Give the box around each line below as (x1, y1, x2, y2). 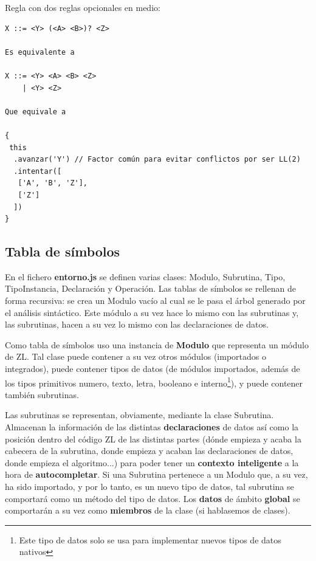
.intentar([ (13, 167, 62, 176)
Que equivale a (5, 107, 66, 116)
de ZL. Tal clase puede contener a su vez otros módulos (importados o (5, 350, 266, 363)
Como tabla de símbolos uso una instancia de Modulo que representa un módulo (5, 338, 309, 351)
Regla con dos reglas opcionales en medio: (5, 1, 160, 13)
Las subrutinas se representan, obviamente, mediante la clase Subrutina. (5, 408, 274, 421)
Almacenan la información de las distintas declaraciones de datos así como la (5, 421, 299, 433)
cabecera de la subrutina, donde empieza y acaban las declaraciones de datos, (5, 444, 294, 457)
